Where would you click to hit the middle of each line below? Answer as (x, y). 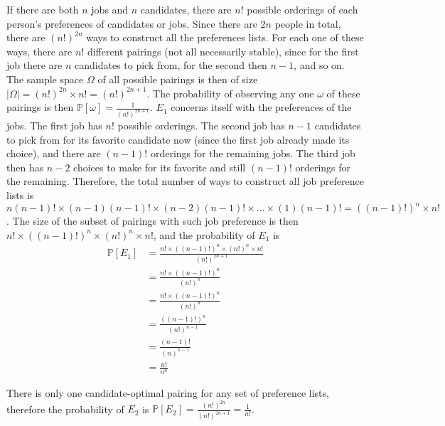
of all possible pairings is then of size (178, 79)
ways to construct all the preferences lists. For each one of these (225, 37)
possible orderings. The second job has (201, 126)
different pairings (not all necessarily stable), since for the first (223, 51)
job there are (34, 65)
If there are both (43, 9)
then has (25, 167)
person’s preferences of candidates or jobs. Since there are (132, 23)
